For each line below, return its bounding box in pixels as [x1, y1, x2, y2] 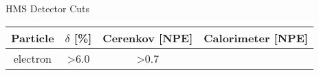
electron [13, 50, 52, 66]
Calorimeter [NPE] [203, 29, 308, 46]
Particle [11, 29, 54, 46]
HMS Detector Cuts [5, 1, 90, 15]
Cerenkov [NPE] [102, 29, 193, 46]
